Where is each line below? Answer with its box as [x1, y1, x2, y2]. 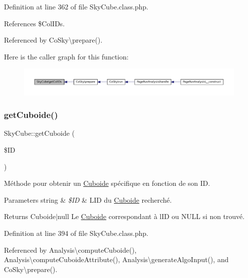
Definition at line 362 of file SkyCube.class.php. [4, 1, 148, 11]
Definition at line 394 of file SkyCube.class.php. [4, 227, 148, 238]
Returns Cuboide [4, 211, 56, 222]
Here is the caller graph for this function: [4, 51, 129, 61]
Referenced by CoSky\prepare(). [4, 35, 103, 45]
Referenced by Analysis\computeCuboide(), [4, 244, 137, 255]
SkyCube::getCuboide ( [4, 128, 75, 138]
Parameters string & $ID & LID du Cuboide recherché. [4, 194, 172, 205]
